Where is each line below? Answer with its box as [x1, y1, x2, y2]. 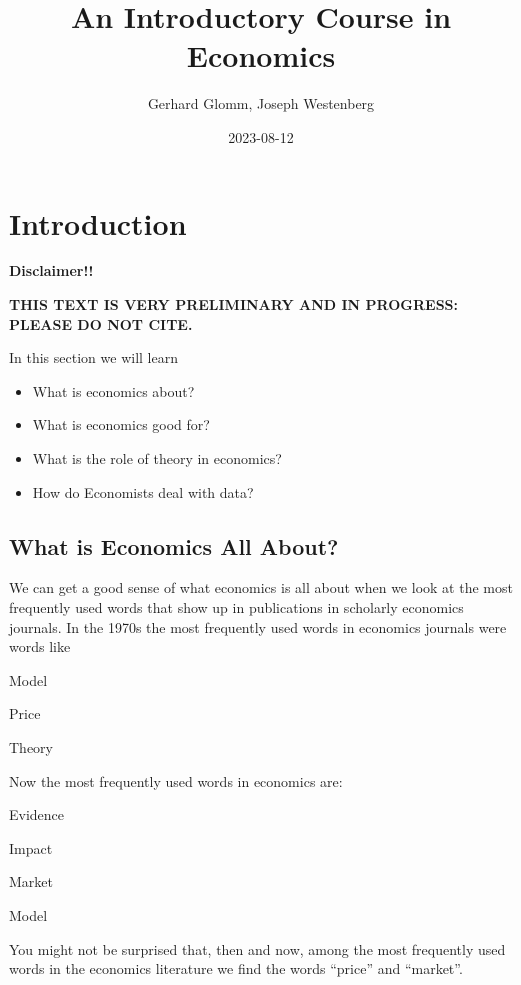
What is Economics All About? [9, 530, 339, 561]
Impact [9, 837, 53, 858]
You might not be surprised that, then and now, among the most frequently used [9, 938, 506, 959]
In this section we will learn [9, 347, 178, 368]
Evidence [9, 804, 65, 825]
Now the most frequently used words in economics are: [9, 770, 343, 791]
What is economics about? [32, 380, 195, 401]
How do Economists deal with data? [32, 481, 254, 502]
